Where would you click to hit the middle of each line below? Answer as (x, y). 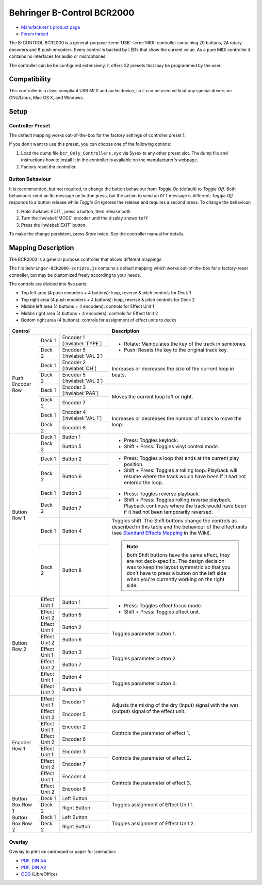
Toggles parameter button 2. (144, 658)
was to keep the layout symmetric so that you (178, 567)
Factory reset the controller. (49, 167)
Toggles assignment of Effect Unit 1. (153, 804)
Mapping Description (41, 248)
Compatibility (30, 79)
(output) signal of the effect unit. (149, 711)
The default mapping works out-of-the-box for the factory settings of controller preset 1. (98, 135)
